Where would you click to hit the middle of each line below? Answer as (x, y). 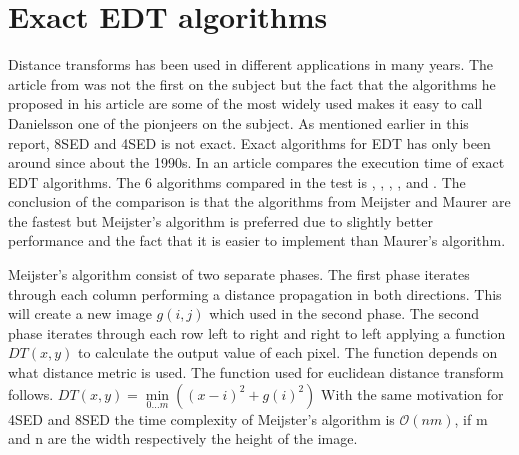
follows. (31, 393)
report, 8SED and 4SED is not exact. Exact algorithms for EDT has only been (249, 142)
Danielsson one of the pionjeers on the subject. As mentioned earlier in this (238, 122)
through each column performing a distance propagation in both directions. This (255, 293)
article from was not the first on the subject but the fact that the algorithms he (252, 83)
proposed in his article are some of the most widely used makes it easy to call (245, 103)
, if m (471, 418)
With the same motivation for (412, 393)
